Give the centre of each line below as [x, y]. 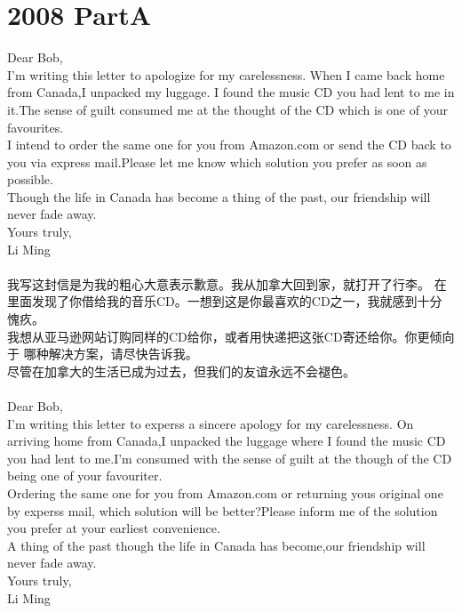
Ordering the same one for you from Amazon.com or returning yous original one [225, 492]
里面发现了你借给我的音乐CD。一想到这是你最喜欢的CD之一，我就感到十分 [225, 301]
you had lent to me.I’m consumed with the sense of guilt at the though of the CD [230, 458]
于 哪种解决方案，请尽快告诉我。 [103, 354]
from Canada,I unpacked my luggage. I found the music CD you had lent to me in [231, 92]
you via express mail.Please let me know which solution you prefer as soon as [217, 161]
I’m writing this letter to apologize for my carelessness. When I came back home [226, 74]
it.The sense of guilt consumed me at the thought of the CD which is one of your [227, 109]
